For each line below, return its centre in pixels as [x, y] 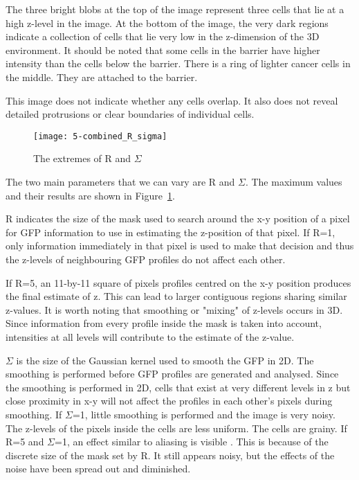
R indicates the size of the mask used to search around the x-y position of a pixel [178, 219]
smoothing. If [34, 414]
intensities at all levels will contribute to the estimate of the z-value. [150, 336]
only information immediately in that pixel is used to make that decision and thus [180, 246]
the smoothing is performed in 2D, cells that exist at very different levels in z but [178, 387]
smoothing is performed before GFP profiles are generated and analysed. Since [172, 374]
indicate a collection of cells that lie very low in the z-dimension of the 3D [163, 36]
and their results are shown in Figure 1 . [90, 195]
